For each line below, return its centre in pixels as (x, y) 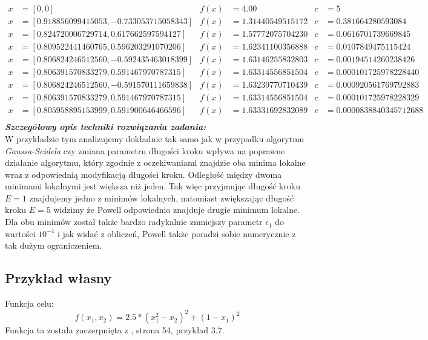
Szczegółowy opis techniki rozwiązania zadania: (106, 127)
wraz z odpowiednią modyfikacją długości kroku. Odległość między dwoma (143, 174)
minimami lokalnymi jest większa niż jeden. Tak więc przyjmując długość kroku (153, 186)
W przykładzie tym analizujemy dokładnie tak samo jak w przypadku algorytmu (155, 138)
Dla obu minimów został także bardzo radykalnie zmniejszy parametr (134, 222)
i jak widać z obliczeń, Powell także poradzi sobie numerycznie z (176, 233)
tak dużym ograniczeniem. (54, 245)
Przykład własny (58, 278)
